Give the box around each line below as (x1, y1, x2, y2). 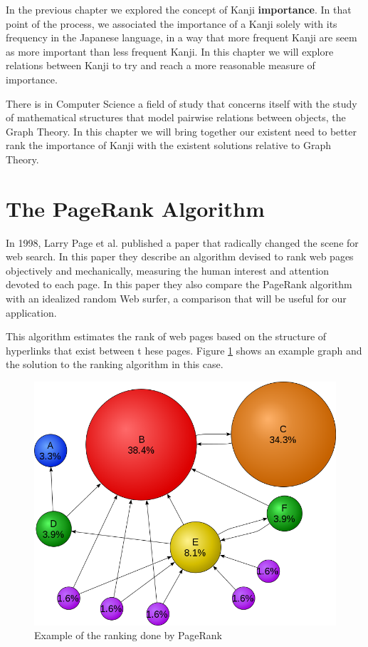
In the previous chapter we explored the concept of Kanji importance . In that (6, 2, 352, 16)
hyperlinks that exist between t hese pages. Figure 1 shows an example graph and (6, 342, 362, 357)
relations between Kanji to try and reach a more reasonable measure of (6, 58, 315, 73)
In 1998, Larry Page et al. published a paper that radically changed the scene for (6, 235, 359, 250)
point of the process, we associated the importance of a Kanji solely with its (6, 16, 337, 31)
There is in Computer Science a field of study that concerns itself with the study (6, 96, 357, 111)
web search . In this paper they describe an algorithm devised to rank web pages (6, 249, 354, 264)
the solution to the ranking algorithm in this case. (6, 357, 224, 372)
